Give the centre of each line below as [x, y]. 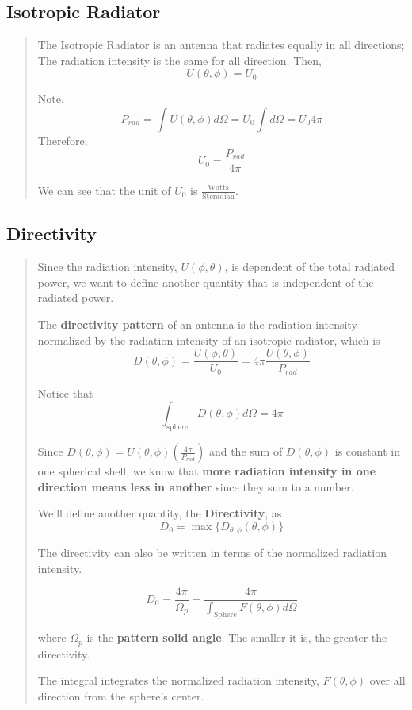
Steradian [218, 196]
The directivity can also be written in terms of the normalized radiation [212, 553]
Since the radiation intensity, [107, 267]
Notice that [65, 393]
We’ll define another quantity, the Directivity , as [160, 513]
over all [387, 680]
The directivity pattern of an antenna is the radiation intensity [197, 324]
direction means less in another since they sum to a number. [196, 486]
